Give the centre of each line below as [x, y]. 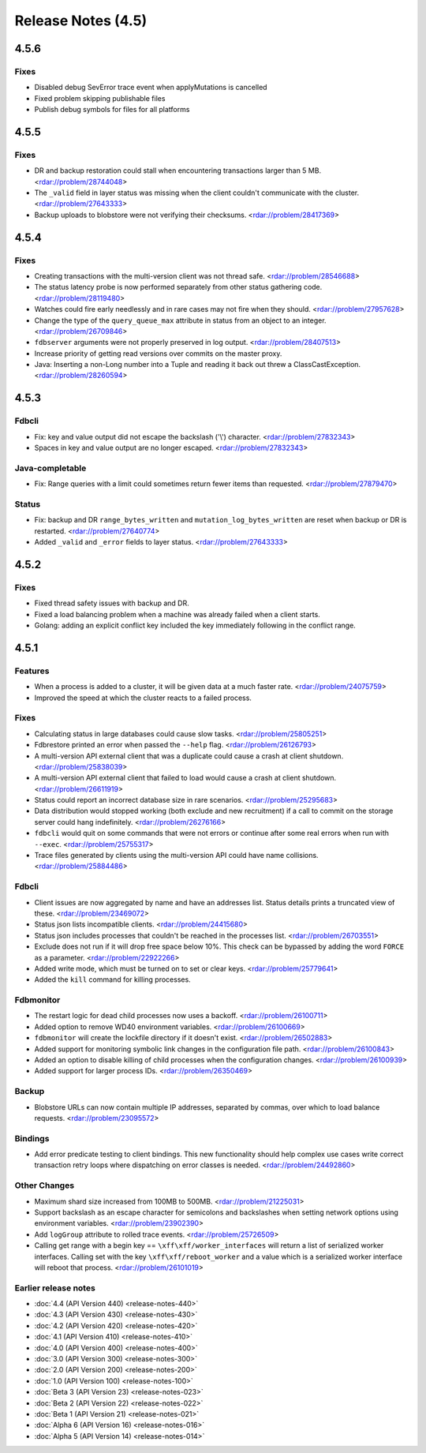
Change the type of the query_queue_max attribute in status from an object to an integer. [180, 320]
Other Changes [45, 1185]
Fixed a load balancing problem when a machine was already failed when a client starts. [177, 614]
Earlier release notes [55, 1288]
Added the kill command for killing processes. [112, 979]
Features [32, 671]
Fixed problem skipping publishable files [100, 98]
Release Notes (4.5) [81, 21]
